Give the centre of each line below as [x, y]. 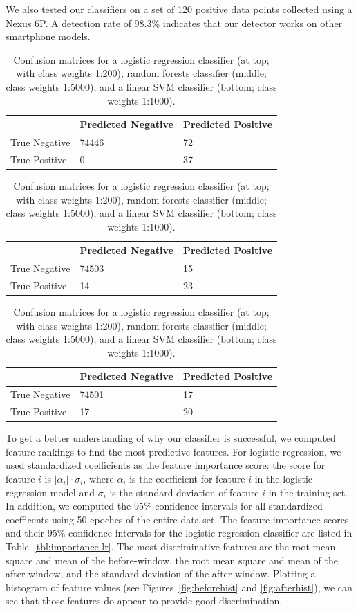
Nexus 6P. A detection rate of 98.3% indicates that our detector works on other [174, 22]
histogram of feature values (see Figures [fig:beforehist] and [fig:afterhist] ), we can [179, 587]
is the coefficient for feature [187, 479]
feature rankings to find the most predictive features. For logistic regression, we [173, 451]
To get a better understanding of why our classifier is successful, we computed [171, 438]
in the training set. [308, 492]
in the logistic [284, 479]
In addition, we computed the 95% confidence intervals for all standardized [164, 506]
